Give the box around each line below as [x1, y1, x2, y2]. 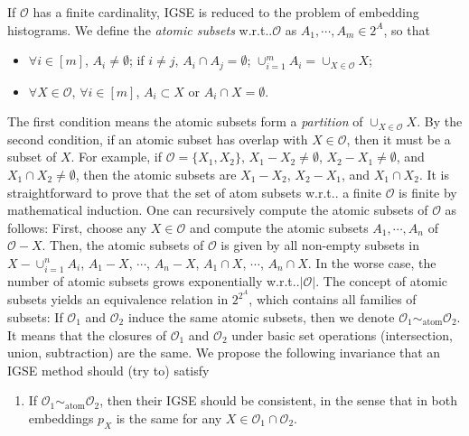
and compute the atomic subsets [189, 218, 369, 237]
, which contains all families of [249, 290, 417, 309]
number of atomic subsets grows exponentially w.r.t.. [7, 271, 300, 290]
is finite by [399, 182, 457, 201]
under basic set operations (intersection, [231, 325, 453, 344]
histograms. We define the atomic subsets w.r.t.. [7, 20, 273, 39]
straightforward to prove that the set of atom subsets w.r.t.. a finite [7, 182, 381, 201]
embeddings [28, 408, 94, 427]
